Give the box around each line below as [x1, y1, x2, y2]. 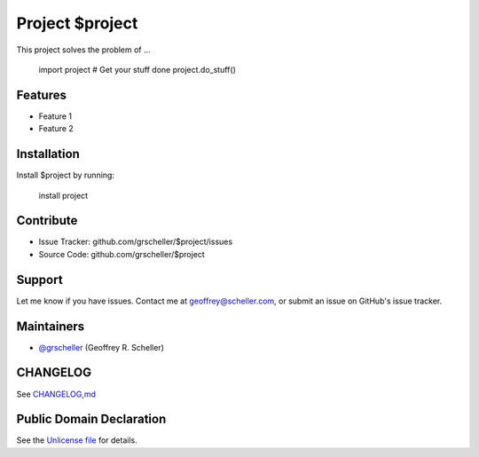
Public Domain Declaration [16, 412, 167, 427]
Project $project [16, 13, 138, 33]
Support [16, 272, 63, 288]
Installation [16, 146, 80, 162]
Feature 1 [38, 111, 73, 122]
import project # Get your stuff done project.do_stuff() [38, 64, 237, 75]
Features [16, 87, 67, 102]
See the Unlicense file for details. [16, 435, 137, 445]
